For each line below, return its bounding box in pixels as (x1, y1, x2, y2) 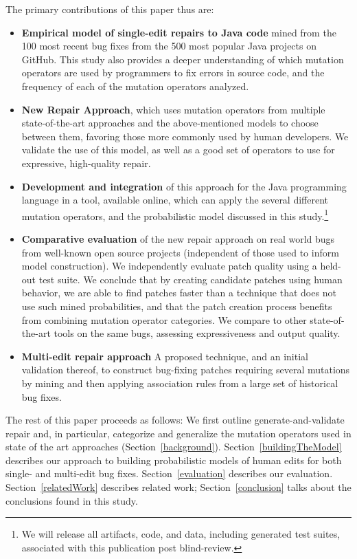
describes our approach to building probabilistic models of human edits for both (5, 452, 342, 467)
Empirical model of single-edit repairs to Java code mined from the (21, 25, 336, 39)
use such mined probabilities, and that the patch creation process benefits (21, 298, 332, 313)
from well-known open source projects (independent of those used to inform (21, 245, 339, 259)
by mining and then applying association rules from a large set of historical (21, 375, 338, 390)
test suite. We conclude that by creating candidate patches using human (38, 272, 343, 286)
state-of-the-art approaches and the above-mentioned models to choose (21, 116, 319, 130)
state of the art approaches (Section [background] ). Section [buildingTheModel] (5, 439, 342, 454)
